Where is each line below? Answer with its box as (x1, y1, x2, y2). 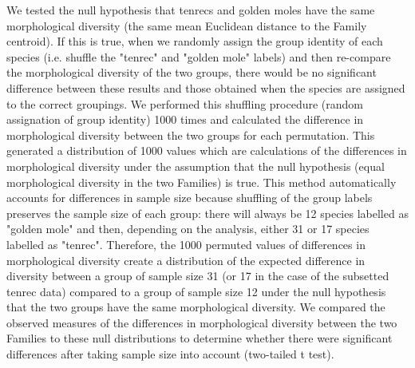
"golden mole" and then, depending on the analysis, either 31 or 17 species (6, 220, 370, 237)
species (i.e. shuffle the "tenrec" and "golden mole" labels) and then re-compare (6, 48, 391, 65)
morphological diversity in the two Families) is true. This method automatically (6, 173, 397, 190)
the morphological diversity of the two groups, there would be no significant (6, 64, 377, 81)
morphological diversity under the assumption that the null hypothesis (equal (6, 157, 385, 174)
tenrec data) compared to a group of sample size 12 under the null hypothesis (6, 283, 386, 299)
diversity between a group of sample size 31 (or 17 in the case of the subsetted (6, 267, 389, 284)
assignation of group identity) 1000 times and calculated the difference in (6, 111, 364, 128)
